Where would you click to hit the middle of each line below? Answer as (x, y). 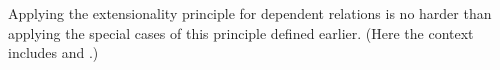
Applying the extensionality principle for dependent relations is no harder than (250, 13)
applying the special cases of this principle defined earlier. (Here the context (241, 32)
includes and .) (53, 52)
